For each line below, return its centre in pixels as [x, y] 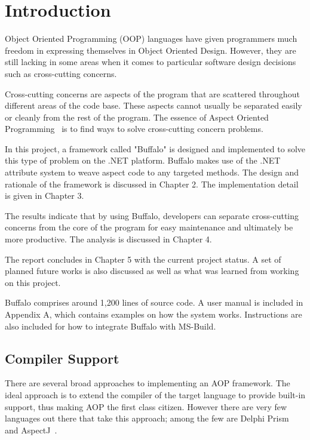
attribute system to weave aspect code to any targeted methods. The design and [152, 172]
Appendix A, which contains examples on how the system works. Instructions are [154, 314]
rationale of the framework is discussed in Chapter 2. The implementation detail [152, 184]
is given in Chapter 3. [44, 196]
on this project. [33, 282]
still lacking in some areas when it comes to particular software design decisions [151, 62]
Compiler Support [62, 358]
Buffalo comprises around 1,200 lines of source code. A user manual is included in [154, 302]
